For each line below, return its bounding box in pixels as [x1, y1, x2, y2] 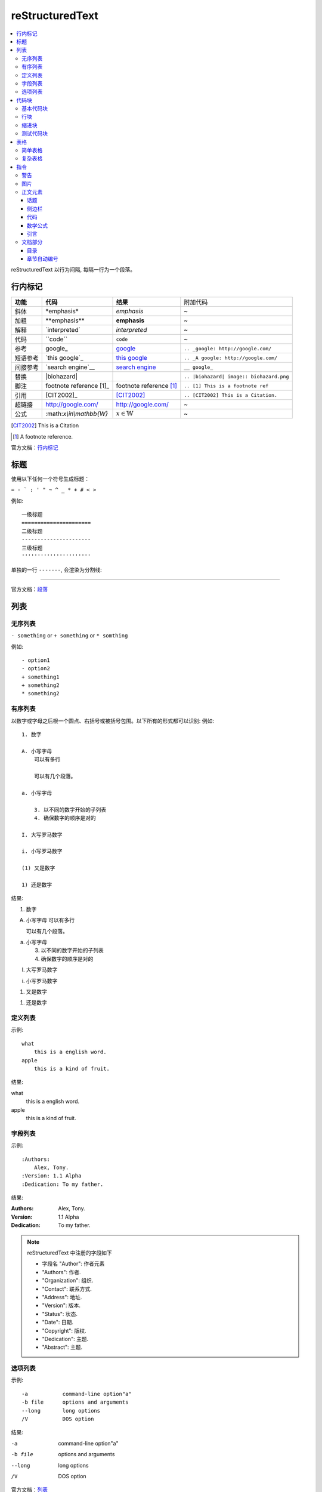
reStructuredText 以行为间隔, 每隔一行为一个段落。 [11, 266, 136, 273]
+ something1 [21, 673, 60, 680]
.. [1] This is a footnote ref [184, 383, 269, 389]
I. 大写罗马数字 [21, 831, 63, 838]
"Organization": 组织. [42, 1277, 94, 1284]
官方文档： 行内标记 [11, 444, 58, 451]
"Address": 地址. [42, 1294, 82, 1300]
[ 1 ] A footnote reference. [13, 433, 73, 440]
